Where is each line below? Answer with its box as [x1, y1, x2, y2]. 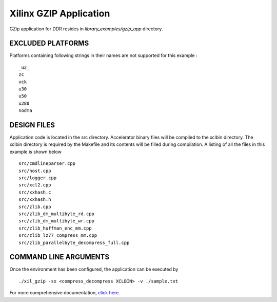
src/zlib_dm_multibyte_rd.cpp [18, 211, 95, 217]
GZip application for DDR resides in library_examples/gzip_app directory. [9, 26, 163, 32]
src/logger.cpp [18, 175, 57, 181]
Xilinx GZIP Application [9, 8, 110, 19]
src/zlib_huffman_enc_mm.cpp [18, 225, 92, 231]
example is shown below [9, 148, 62, 155]
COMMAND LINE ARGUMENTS [9, 253, 110, 261]
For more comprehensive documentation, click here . [9, 290, 120, 296]
